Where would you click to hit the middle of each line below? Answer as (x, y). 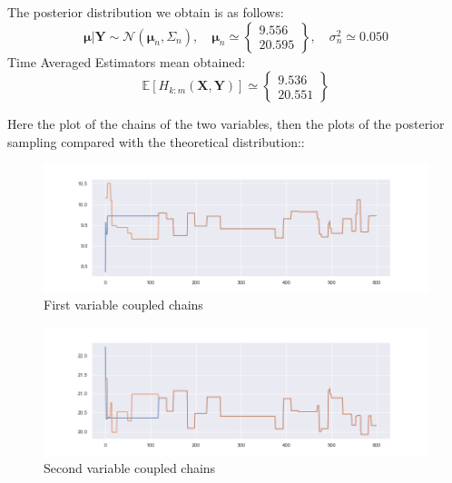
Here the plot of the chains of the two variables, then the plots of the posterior (226, 124)
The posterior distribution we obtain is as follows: (146, 12)
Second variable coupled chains (130, 467)
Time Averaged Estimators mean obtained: (127, 61)
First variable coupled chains (123, 305)
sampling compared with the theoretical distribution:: (156, 141)
